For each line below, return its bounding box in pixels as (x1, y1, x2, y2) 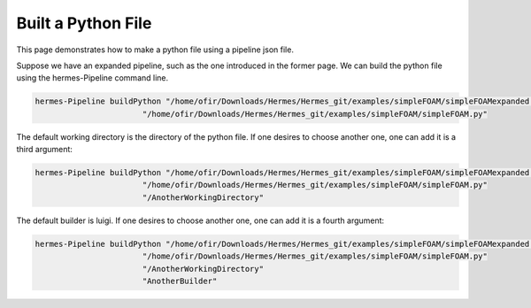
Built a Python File (16, 13, 152, 33)
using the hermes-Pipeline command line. (16, 73, 169, 83)
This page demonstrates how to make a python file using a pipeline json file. (16, 44, 294, 55)
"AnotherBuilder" (142, 275, 218, 286)
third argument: (16, 144, 73, 155)
